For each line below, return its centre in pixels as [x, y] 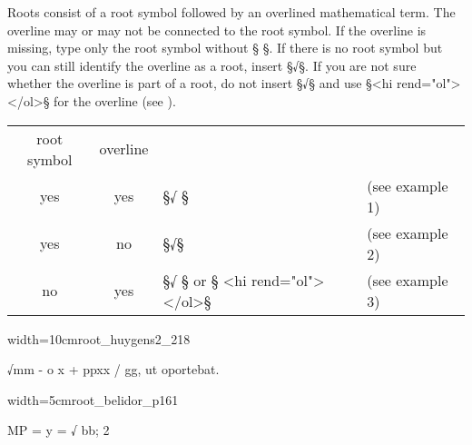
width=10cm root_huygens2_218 [99, 338]
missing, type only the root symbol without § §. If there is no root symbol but [225, 48]
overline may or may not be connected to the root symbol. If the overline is [217, 30]
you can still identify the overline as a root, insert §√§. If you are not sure [212, 65]
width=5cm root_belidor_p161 [93, 399]
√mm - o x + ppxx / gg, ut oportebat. [113, 369]
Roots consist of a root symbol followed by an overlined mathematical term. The [231, 12]
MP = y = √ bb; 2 [59, 430]
